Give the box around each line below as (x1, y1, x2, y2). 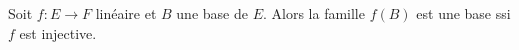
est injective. (19, 22, 97, 43)
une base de (176, 3, 248, 23)
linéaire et (95, 3, 157, 23)
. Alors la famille (262, 3, 365, 23)
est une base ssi (416, 3, 511, 23)
